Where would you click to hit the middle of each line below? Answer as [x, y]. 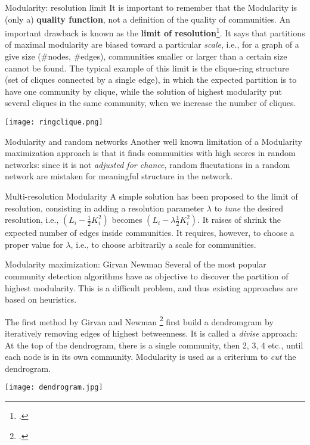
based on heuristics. [41, 299]
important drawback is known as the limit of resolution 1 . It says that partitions [155, 32]
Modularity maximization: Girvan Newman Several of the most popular [136, 264]
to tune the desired [249, 208]
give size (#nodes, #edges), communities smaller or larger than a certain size [146, 56]
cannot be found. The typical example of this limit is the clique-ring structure [147, 68]
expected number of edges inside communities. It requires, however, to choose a [150, 233]
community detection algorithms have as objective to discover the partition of [147, 276]
